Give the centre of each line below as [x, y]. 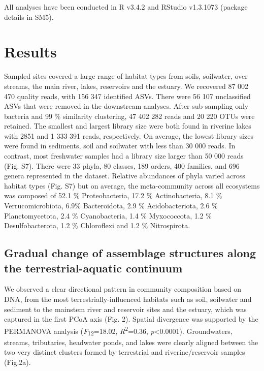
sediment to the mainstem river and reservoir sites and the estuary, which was [125, 309]
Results [30, 52]
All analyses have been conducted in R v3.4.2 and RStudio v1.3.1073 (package [126, 7]
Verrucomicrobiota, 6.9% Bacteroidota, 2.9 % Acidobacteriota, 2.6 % [111, 206]
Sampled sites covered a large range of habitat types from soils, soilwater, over [126, 76]
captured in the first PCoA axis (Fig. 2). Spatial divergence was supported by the [131, 319]
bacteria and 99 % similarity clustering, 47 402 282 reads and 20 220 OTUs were [129, 116]
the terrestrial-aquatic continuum [93, 268]
